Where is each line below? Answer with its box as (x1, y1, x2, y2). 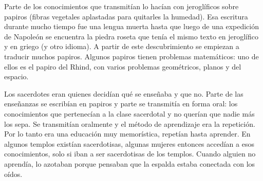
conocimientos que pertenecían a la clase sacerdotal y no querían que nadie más (4, 108, 255, 119)
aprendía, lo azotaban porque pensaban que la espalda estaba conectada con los (4, 158, 255, 169)
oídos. (4, 168, 23, 179)
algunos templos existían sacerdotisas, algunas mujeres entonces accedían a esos (4, 138, 254, 149)
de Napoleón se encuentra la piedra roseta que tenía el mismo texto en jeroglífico (4, 31, 259, 41)
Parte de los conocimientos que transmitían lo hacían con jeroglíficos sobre (4, 1, 239, 11)
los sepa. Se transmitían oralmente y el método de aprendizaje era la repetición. (4, 118, 255, 129)
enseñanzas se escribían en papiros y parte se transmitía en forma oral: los (4, 98, 238, 109)
